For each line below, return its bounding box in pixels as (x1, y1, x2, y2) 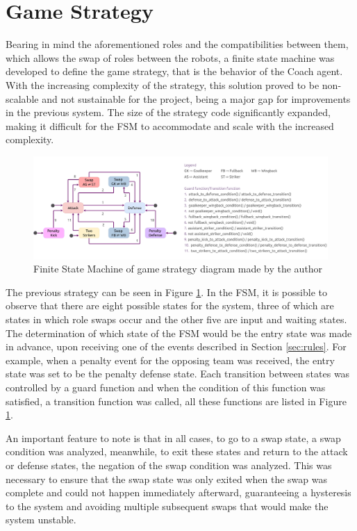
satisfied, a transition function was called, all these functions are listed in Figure (6, 393, 347, 408)
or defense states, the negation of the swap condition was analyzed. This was (6, 458, 332, 472)
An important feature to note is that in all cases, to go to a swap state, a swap (6, 430, 341, 445)
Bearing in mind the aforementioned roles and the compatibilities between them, (6, 37, 349, 51)
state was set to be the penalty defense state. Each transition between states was (6, 366, 350, 381)
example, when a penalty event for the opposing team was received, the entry (6, 352, 335, 367)
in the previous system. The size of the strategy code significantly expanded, (6, 105, 331, 120)
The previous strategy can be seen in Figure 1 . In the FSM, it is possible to (6, 284, 327, 299)
